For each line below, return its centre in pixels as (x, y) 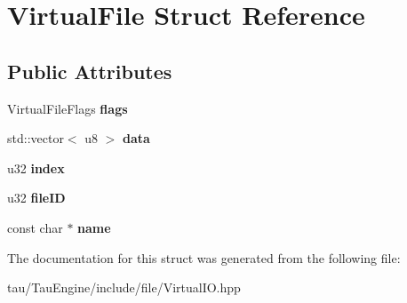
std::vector (36, 138)
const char (35, 227)
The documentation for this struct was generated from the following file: (204, 257)
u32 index (36, 167)
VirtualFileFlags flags (68, 108)
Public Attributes (90, 71)
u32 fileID (36, 198)
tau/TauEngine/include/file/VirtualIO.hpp (124, 287)
